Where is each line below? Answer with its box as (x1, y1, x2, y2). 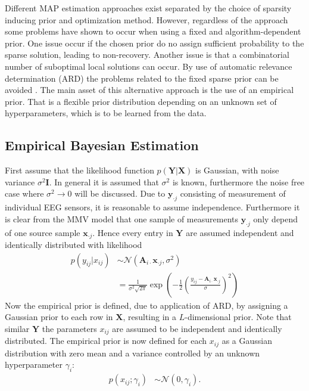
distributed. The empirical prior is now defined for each (5, 334, 207, 347)
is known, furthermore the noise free (172, 175, 305, 188)
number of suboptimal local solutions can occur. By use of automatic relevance (5, 60, 292, 72)
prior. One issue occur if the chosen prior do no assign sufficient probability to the (5, 36, 304, 49)
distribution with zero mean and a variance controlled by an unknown (5, 346, 260, 359)
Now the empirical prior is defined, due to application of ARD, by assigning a (5, 299, 288, 311)
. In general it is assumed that (49, 175, 159, 188)
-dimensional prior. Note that (185, 311, 292, 323)
